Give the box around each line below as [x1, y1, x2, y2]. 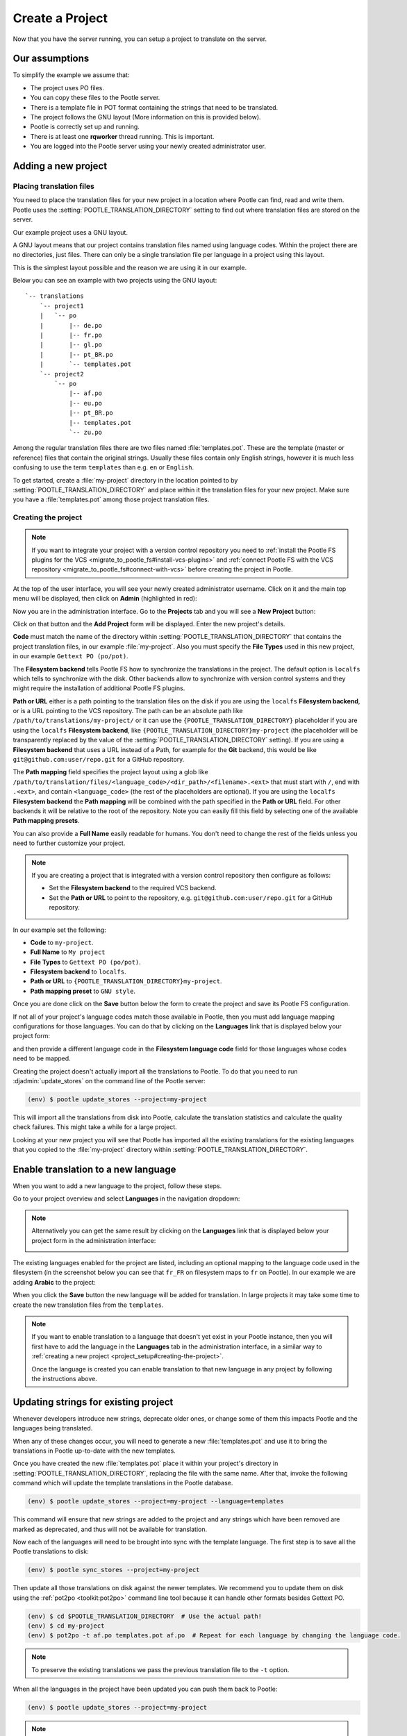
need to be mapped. [13, 1054, 71, 1062]
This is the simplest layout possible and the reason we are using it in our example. [13, 263, 247, 272]
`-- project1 [39, 302, 84, 310]
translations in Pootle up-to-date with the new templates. [13, 1446, 176, 1455]
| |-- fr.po [39, 331, 103, 340]
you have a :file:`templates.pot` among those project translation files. [13, 495, 210, 503]
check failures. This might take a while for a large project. [13, 1123, 177, 1131]
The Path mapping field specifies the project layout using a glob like [13, 768, 208, 776]
